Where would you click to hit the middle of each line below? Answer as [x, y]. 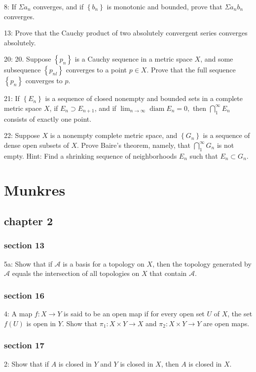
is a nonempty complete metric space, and [114, 135]
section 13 [24, 245]
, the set [240, 314]
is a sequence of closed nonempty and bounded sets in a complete [144, 98]
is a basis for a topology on [104, 263]
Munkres [35, 189]
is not [225, 145]
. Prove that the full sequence [191, 70]
